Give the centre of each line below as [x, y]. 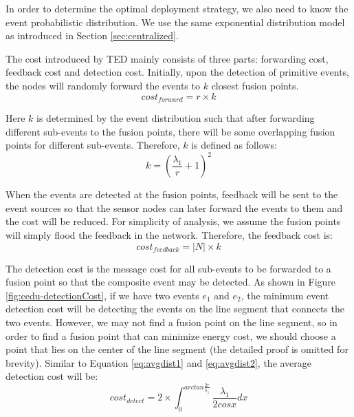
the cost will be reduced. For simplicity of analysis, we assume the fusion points [173, 221]
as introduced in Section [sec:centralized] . [92, 35]
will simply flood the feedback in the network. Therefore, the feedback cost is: [169, 235]
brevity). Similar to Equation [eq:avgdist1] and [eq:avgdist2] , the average [159, 362]
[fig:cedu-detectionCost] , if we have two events [102, 295]
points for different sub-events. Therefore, [93, 145]
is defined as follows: [234, 145]
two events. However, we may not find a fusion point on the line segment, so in [172, 322]
